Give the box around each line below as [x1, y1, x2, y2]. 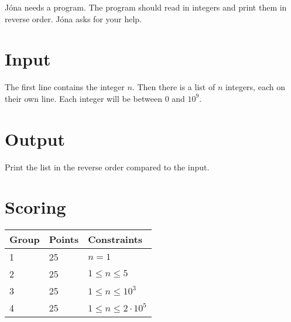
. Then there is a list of [132, 81, 215, 93]
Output [5, 126, 65, 150]
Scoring [5, 195, 66, 219]
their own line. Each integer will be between [5, 92, 162, 104]
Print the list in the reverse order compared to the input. [5, 160, 210, 173]
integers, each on [225, 81, 285, 93]
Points [49, 232, 79, 246]
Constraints [88, 232, 143, 246]
